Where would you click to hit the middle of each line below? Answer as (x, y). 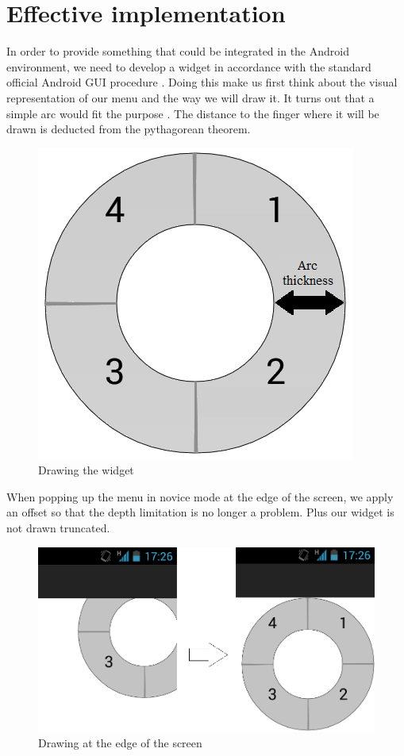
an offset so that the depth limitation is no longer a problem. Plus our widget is (200, 512)
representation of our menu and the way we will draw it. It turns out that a (190, 97)
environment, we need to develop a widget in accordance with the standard (189, 66)
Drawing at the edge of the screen (120, 743)
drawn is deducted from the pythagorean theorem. (129, 129)
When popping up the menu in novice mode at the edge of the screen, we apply (200, 496)
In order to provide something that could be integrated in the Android (178, 51)
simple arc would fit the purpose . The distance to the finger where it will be (193, 113)
